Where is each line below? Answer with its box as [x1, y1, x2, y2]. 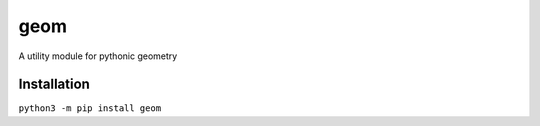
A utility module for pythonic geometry [18, 50, 178, 62]
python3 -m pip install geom [18, 103, 162, 114]
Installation [18, 76, 90, 93]
